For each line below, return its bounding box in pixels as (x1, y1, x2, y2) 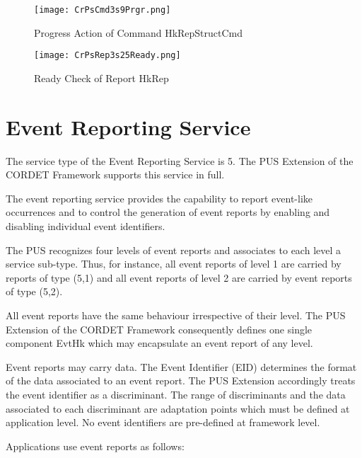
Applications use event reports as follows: (6, 438, 185, 453)
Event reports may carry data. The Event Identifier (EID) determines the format (6, 359, 357, 374)
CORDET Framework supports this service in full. (6, 167, 225, 182)
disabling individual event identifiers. (6, 219, 165, 233)
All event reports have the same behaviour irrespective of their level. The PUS (6, 307, 346, 322)
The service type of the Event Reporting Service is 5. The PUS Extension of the (6, 153, 354, 168)
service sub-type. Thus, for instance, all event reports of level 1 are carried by (6, 256, 341, 271)
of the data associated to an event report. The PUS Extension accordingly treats (6, 373, 356, 388)
